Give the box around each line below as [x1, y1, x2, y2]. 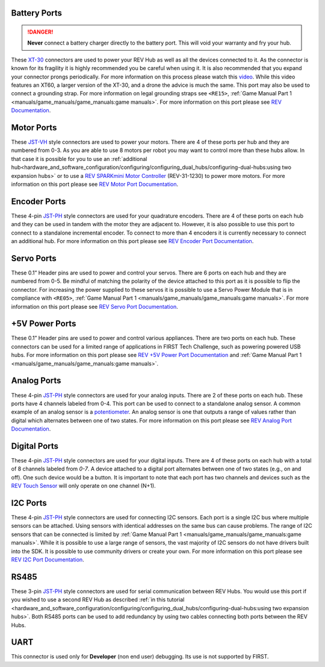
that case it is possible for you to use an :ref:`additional [11, 155, 147, 162]
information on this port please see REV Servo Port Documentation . [11, 303, 178, 310]
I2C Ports [11, 498, 48, 508]
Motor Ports [11, 122, 57, 133]
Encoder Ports [11, 196, 66, 206]
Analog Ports [11, 376, 61, 386]
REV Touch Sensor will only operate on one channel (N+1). [11, 482, 156, 490]
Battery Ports [11, 8, 63, 18]
